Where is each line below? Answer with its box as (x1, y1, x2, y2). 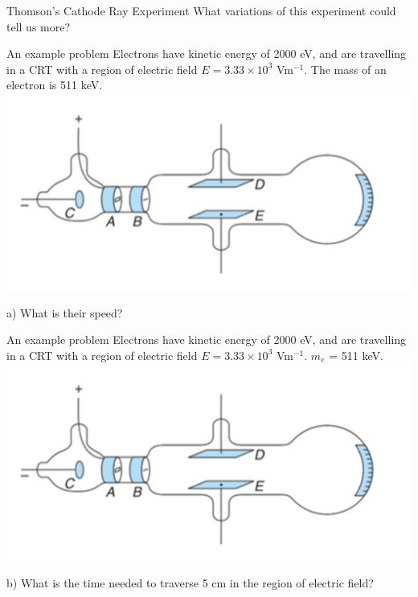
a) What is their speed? (6, 304, 123, 321)
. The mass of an (304, 60, 387, 77)
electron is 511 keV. (6, 76, 103, 93)
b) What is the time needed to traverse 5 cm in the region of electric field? (6, 575, 374, 591)
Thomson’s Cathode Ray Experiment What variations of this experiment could (6, 2, 396, 18)
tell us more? (6, 18, 71, 35)
